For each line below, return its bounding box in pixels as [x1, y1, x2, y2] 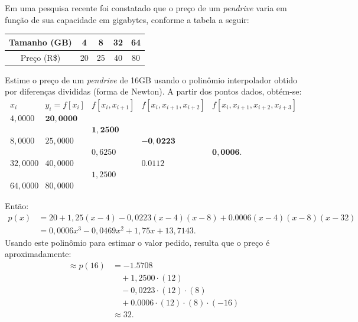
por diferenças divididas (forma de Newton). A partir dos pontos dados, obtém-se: [5, 85, 302, 97]
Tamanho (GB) [9, 35, 72, 48]
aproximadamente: [5, 248, 71, 260]
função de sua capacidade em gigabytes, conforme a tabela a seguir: [5, 13, 249, 25]
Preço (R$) [20, 51, 61, 63]
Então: [5, 200, 29, 212]
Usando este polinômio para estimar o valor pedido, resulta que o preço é [5, 236, 270, 248]
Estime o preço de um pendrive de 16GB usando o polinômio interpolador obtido [5, 73, 298, 86]
